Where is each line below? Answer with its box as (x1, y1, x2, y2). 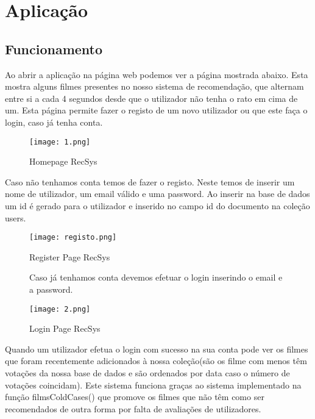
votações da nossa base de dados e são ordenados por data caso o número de (5, 367, 290, 379)
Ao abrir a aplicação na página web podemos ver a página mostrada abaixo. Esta (5, 68, 308, 81)
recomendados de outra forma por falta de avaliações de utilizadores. (5, 402, 261, 415)
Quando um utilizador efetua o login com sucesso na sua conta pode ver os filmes (5, 342, 308, 355)
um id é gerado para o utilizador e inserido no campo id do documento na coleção (5, 199, 310, 212)
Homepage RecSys (29, 155, 97, 168)
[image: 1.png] (29, 137, 91, 146)
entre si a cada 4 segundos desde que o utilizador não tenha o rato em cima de (5, 91, 298, 104)
